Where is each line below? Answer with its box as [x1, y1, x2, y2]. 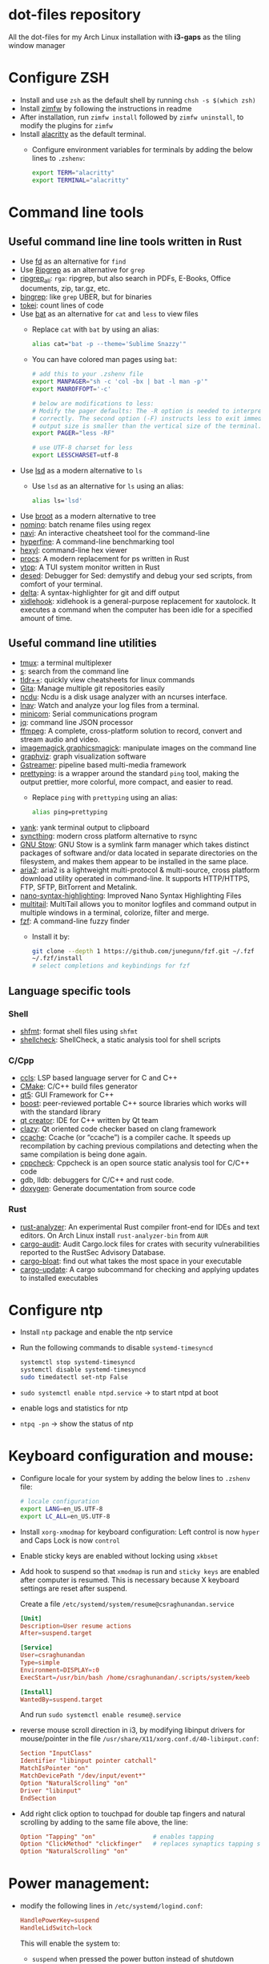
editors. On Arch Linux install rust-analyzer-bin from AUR [19, 1230, 208, 1240]
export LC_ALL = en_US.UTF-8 [19, 1512, 110, 1520]
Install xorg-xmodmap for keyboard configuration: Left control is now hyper [19, 1527, 260, 1536]
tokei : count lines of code [19, 300, 104, 310]
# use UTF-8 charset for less [31, 444, 134, 452]
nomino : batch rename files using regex [19, 519, 151, 529]
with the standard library [19, 1107, 102, 1117]
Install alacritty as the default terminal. [19, 129, 147, 139]
